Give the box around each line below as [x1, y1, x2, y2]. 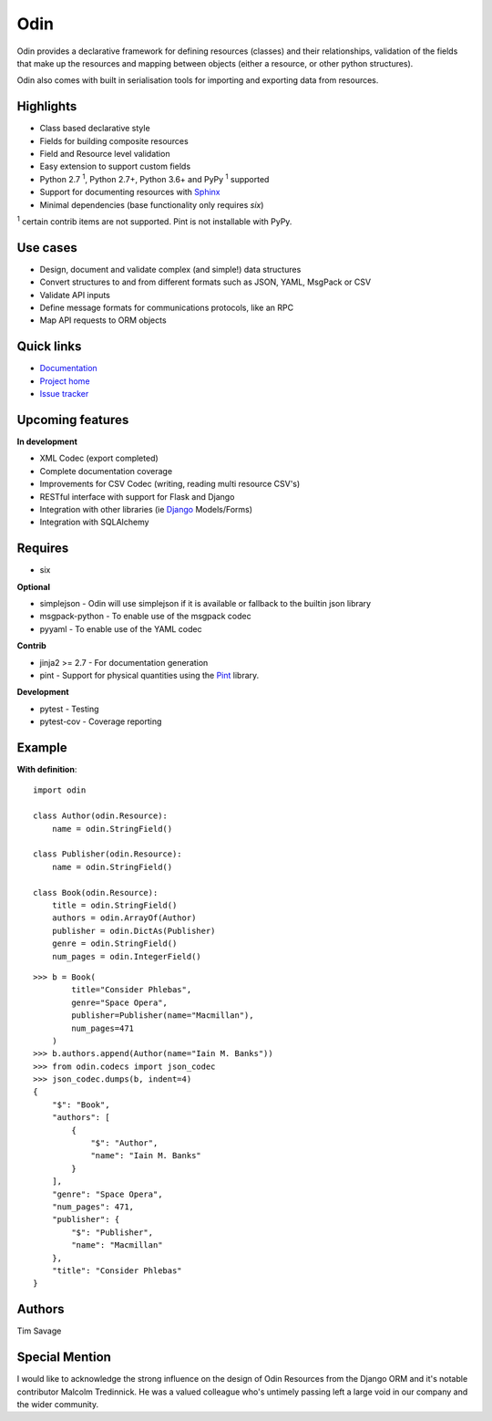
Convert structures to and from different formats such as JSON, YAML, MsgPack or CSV [39, 276, 372, 287]
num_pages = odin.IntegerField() [51, 951, 202, 961]
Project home [39, 375, 90, 387]
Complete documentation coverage [39, 465, 173, 476]
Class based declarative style [39, 123, 150, 134]
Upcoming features [16, 411, 129, 428]
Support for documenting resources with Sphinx [39, 187, 220, 198]
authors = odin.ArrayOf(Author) [51, 913, 197, 923]
